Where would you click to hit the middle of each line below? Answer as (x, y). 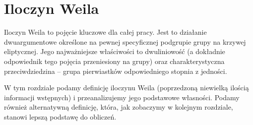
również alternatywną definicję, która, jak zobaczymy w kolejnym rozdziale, (119, 107)
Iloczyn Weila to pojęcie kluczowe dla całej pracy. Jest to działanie (105, 32)
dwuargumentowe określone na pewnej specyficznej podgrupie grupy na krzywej (125, 41)
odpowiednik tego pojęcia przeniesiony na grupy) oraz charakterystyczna (114, 61)
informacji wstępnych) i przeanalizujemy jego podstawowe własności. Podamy (122, 97)
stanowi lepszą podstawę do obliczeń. (60, 116)
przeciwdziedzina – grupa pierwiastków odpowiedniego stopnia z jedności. (116, 71)
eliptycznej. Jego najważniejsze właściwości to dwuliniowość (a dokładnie (115, 51)
